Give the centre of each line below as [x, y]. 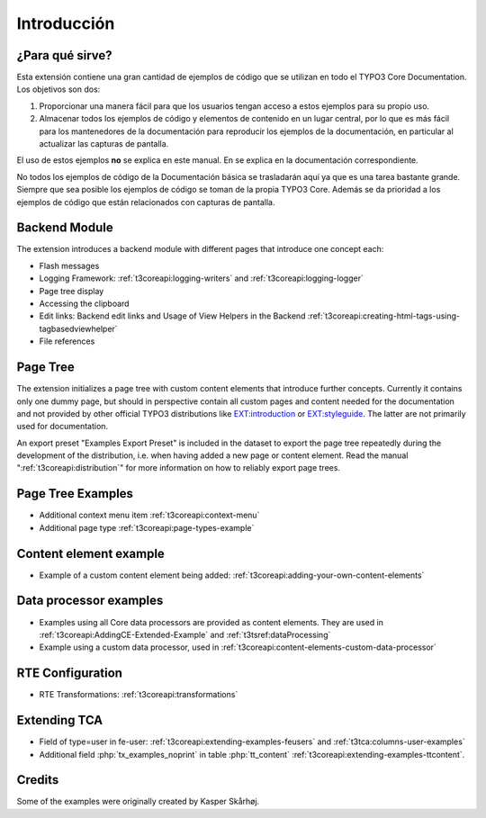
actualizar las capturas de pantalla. [104, 144]
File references [67, 341]
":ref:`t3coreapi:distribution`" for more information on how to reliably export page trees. [179, 468]
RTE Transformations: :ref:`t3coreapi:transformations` [139, 695]
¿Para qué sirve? [64, 55]
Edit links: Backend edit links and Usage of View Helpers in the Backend [172, 316]
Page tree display [72, 291]
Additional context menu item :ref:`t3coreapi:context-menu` [149, 515]
